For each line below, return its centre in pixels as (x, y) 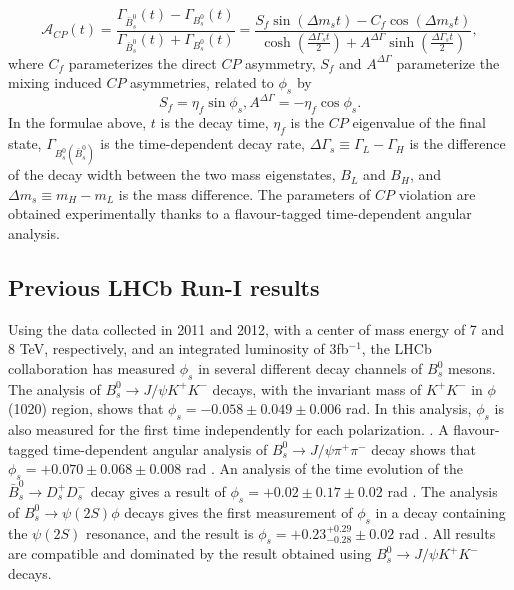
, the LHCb (396, 348)
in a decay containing (440, 511)
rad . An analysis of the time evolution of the (324, 468)
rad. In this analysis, (408, 408)
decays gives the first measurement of (238, 511)
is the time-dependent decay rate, (203, 143)
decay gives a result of (158, 490)
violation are (437, 193)
